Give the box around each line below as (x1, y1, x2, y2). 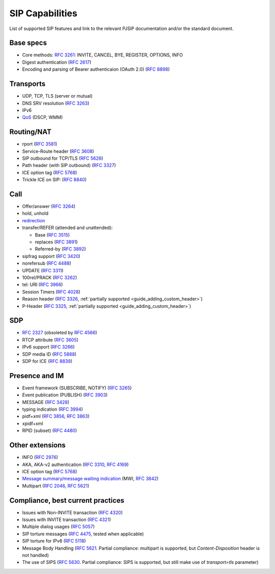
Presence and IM (9, 371, 64, 380)
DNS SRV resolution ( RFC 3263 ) (22, 100, 90, 106)
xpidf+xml (22, 420, 43, 426)
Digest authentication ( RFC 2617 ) (22, 59, 92, 65)
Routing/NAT (9, 128, 52, 136)
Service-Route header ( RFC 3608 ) (22, 148, 94, 154)
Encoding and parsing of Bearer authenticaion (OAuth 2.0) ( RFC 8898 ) (22, 66, 170, 72)
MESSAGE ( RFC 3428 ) (22, 399, 70, 405)
